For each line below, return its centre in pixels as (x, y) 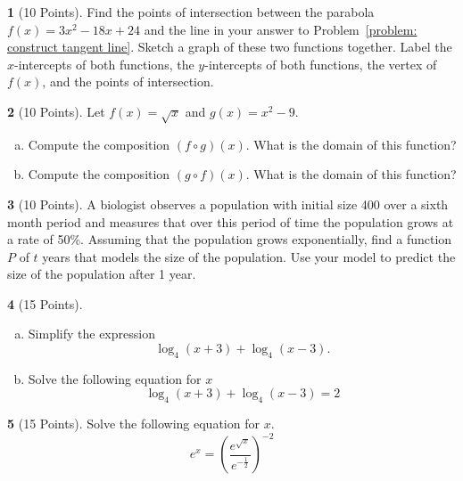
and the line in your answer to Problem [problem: (281, 29)
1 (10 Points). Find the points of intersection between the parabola (191, 12)
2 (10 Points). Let (56, 111)
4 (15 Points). (45, 303)
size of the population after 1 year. (102, 274)
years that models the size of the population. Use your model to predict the (249, 256)
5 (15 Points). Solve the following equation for (133, 424)
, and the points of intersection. (128, 82)
